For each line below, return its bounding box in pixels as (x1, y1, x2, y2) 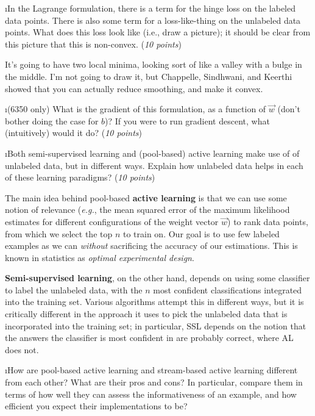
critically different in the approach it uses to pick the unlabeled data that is (5, 307, 288, 320)
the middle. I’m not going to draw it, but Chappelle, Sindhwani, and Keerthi (5, 70, 292, 82)
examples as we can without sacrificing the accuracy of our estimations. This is (5, 239, 298, 252)
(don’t (277, 102, 300, 115)
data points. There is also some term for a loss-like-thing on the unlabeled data (5, 13, 301, 26)
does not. (5, 343, 39, 356)
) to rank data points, (227, 215, 308, 228)
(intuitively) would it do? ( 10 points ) (5, 126, 143, 139)
